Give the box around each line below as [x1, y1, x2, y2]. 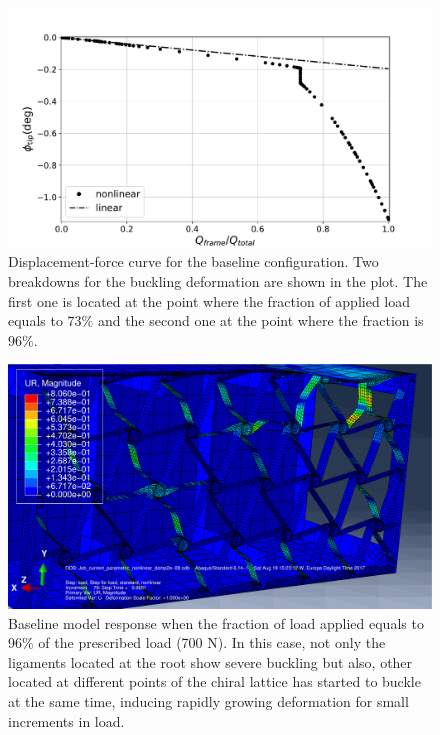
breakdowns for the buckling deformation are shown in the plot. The [8, 270, 428, 291]
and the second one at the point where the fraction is [97, 310, 424, 331]
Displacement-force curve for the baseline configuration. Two [8, 251, 379, 272]
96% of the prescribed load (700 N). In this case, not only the [8, 632, 386, 653]
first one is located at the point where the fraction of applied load [8, 290, 411, 311]
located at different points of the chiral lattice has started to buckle [8, 671, 421, 692]
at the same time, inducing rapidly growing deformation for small [8, 690, 409, 711]
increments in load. [8, 710, 125, 731]
